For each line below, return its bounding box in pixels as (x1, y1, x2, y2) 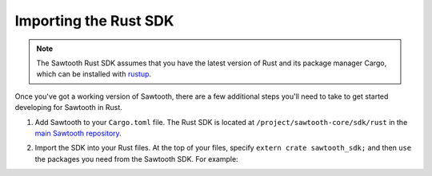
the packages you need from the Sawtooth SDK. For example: (34, 154, 239, 163)
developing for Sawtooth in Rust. (14, 103, 123, 112)
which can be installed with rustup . (36, 69, 152, 79)
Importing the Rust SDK (14, 12, 174, 29)
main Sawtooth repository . (34, 128, 122, 138)
